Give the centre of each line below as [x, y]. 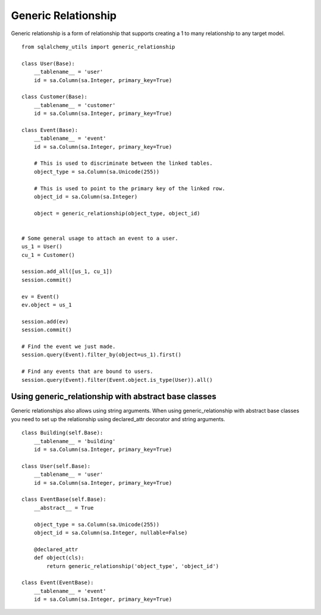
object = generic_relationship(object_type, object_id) [117, 213]
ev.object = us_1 [47, 305]
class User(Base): [48, 63]
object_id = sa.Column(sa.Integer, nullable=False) [111, 533]
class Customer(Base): [55, 97]
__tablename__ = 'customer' [75, 105]
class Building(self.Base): [62, 433]
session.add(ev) [45, 321]
